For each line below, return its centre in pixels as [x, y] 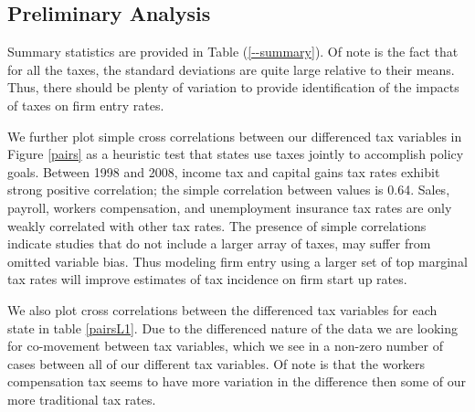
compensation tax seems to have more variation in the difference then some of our [237, 381]
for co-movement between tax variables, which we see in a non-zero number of [226, 346]
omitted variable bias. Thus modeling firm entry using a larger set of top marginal [237, 261]
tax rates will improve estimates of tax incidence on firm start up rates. [207, 279]
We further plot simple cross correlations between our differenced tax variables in [235, 136]
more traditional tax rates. [82, 399]
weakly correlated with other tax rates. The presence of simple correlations [217, 225]
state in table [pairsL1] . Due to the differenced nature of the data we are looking [233, 327]
